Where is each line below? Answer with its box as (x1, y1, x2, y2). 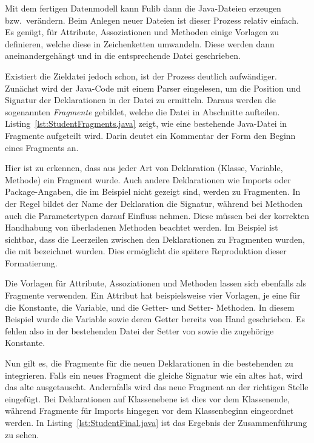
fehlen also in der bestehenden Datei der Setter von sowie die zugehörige (5, 324, 274, 337)
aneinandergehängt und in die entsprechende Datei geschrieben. (5, 49, 241, 62)
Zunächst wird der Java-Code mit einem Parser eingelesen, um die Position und (5, 81, 301, 94)
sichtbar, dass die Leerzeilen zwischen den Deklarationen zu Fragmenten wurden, (5, 232, 305, 245)
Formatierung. (5, 256, 58, 269)
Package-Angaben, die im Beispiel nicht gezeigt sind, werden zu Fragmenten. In (5, 185, 301, 198)
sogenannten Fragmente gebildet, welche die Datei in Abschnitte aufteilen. (5, 105, 280, 118)
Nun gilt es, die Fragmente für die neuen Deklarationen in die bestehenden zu (5, 357, 293, 370)
